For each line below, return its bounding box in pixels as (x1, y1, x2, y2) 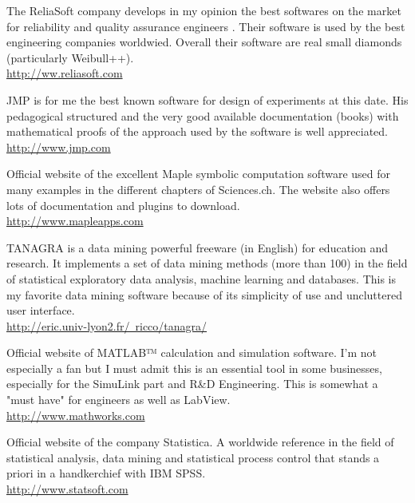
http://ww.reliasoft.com (6, 65, 123, 81)
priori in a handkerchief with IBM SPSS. (6, 465, 206, 481)
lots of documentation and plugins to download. (6, 196, 240, 213)
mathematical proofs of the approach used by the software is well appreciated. (6, 123, 389, 140)
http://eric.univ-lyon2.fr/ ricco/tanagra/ (6, 317, 207, 334)
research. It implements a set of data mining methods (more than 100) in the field (6, 255, 408, 271)
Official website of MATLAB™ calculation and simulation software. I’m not (6, 344, 377, 361)
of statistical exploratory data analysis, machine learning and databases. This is (6, 270, 397, 287)
